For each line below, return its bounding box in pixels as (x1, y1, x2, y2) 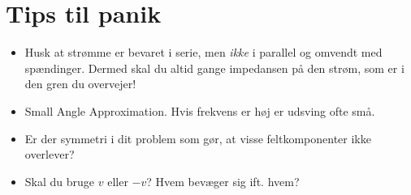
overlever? (24, 146, 75, 163)
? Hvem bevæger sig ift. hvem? (146, 172, 300, 189)
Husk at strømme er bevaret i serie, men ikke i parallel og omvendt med (24, 44, 383, 61)
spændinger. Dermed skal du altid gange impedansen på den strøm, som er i (24, 59, 405, 76)
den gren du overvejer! (24, 75, 136, 92)
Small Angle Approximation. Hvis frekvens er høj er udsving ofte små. (24, 102, 375, 119)
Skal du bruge (24, 172, 95, 189)
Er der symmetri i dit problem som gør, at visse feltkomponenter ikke (24, 129, 371, 146)
